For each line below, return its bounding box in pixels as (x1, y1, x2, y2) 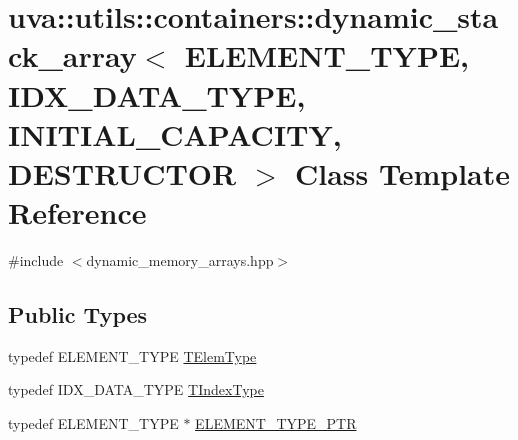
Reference (8, 192, 147, 233)
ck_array (8, 35, 137, 76)
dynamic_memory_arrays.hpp (86, 250, 274, 271)
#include (8, 250, 64, 271)
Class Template (295, 152, 511, 193)
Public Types (8, 299, 148, 330)
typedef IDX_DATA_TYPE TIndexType (8, 379, 264, 400)
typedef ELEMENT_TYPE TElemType (8, 345, 257, 366)
